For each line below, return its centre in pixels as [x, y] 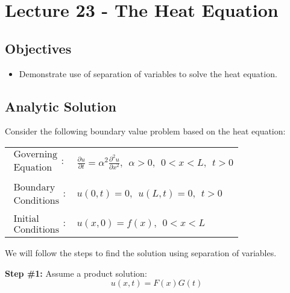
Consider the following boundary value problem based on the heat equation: [145, 131]
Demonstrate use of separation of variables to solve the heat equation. [148, 73]
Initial [26, 219]
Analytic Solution [61, 106]
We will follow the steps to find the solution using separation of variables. [141, 253]
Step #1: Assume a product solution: [76, 273]
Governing [36, 155]
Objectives [38, 48]
